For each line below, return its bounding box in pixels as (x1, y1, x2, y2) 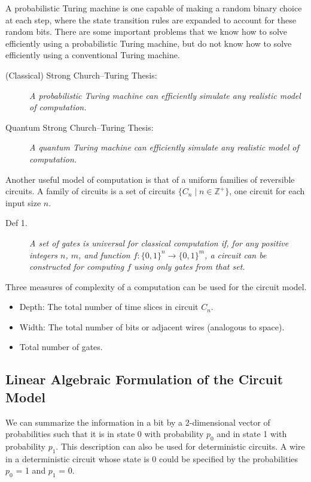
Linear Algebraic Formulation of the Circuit (5, 370, 283, 388)
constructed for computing (29, 260, 124, 273)
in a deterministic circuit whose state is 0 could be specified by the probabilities (5, 452, 298, 465)
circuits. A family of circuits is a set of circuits (5, 185, 175, 197)
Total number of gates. (19, 341, 103, 353)
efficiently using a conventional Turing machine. (5, 49, 180, 61)
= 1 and (16, 464, 46, 477)
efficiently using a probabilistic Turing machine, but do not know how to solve (5, 37, 292, 49)
